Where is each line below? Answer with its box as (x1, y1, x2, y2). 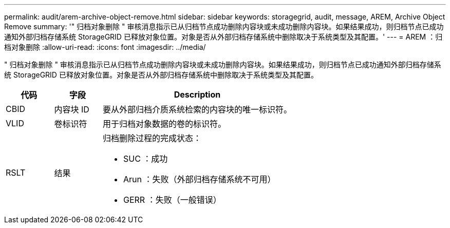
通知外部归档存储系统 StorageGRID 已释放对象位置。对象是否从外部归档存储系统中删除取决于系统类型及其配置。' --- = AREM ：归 (4, 32, 443, 41)
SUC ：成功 (123, 154, 168, 164)
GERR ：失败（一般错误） (123, 195, 221, 205)
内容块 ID (54, 104, 89, 115)
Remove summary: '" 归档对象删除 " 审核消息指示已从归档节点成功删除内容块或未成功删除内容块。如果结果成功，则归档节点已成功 (4, 22, 444, 31)
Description (174, 89, 221, 100)
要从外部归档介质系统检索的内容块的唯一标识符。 (103, 104, 292, 115)
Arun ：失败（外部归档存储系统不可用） (123, 174, 276, 184)
